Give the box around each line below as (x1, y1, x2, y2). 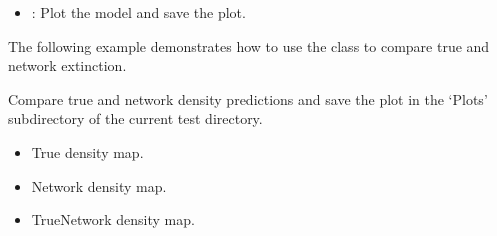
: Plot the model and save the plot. (31, 2, 246, 22)
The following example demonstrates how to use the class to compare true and (8, 35, 490, 56)
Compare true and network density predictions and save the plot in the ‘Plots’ (8, 88, 488, 109)
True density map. (31, 141, 144, 162)
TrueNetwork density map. (31, 209, 195, 230)
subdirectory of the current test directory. (8, 108, 263, 129)
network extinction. (8, 55, 127, 76)
